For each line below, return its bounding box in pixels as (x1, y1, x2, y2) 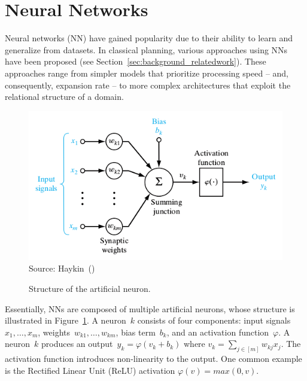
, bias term (115, 325, 156, 338)
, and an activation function (166, 325, 269, 338)
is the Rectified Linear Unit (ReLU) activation (5, 364, 175, 376)
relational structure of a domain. (5, 90, 124, 103)
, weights (38, 325, 71, 338)
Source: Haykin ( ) (29, 262, 95, 275)
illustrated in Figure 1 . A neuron (5, 314, 126, 327)
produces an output (41, 337, 113, 350)
